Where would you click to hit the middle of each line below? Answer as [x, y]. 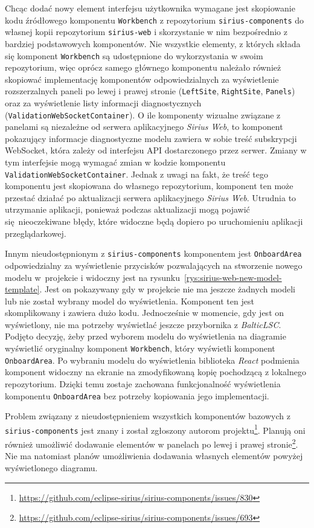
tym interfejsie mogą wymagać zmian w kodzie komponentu [115, 162]
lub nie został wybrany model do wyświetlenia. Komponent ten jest [130, 301]
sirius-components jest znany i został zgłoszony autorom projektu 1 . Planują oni [155, 429]
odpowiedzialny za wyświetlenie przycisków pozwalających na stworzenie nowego [154, 265]
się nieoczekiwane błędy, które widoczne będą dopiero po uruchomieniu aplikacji [154, 221]
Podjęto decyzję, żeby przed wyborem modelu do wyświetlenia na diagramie [146, 336]
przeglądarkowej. [36, 233]
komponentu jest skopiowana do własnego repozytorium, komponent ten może [149, 186]
